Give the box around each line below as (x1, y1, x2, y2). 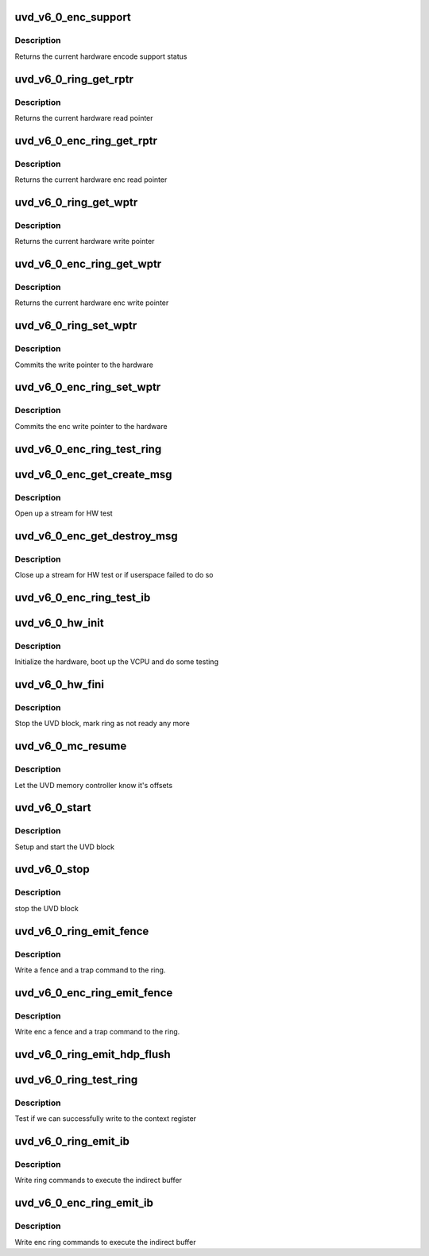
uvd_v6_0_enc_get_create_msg (14, 467, 172, 481)
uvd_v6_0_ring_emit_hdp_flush (14, 1047, 171, 1061)
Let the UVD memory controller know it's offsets (14, 780, 173, 790)
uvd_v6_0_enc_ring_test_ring (14, 442, 162, 456)
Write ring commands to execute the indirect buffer (14, 1176, 183, 1185)
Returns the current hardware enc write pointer (14, 298, 169, 307)
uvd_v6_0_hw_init (14, 616, 104, 629)
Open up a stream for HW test (14, 508, 113, 518)
